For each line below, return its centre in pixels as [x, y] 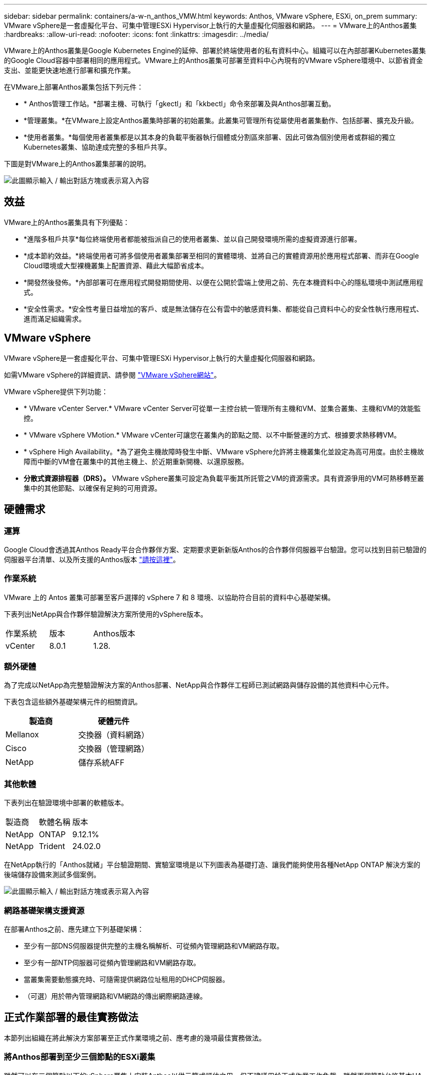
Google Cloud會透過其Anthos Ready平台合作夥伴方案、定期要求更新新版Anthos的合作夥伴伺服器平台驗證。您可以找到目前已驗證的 [215, 549]
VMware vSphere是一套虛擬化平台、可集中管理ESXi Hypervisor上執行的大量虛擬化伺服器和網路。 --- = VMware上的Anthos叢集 [210, 25]
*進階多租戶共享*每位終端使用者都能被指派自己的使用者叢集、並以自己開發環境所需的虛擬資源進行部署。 [193, 239]
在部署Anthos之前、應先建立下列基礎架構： [74, 929]
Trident [52, 846]
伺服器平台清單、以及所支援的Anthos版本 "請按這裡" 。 [92, 559]
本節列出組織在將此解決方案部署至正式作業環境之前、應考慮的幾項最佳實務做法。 [135, 1038]
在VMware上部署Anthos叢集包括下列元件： [74, 87]
